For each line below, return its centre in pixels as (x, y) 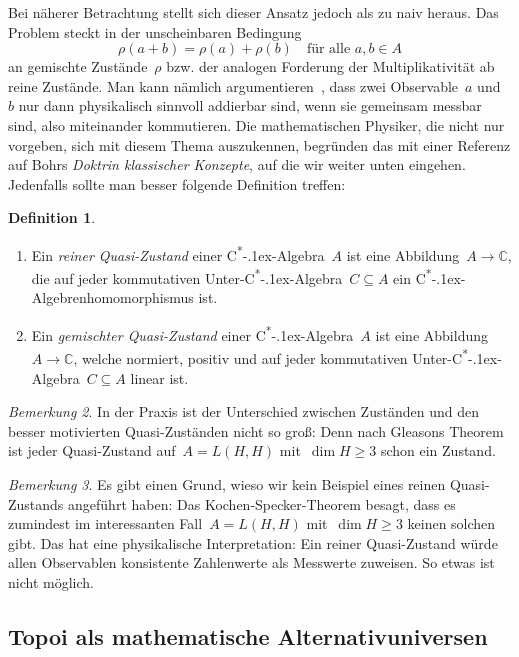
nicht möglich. (51, 581)
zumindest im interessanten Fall (105, 523)
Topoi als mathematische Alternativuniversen (248, 635)
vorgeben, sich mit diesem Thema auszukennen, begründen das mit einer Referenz (259, 144)
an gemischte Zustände (78, 66)
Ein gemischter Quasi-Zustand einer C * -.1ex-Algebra (192, 333)
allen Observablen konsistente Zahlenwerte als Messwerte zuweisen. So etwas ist (251, 562)
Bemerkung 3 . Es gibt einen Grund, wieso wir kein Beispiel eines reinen (227, 483)
